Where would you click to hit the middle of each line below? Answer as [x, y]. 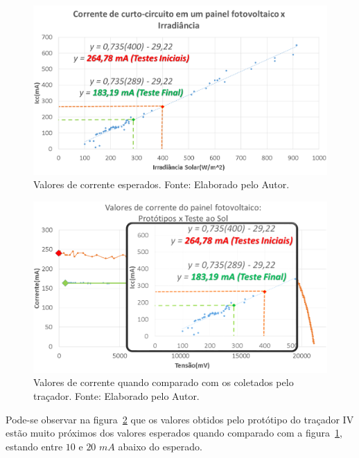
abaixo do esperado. [160, 446]
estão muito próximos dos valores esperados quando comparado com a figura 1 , [174, 433]
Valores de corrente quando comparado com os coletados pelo [164, 382]
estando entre [34, 446]
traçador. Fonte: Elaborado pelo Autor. [116, 395]
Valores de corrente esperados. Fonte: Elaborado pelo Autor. [161, 184]
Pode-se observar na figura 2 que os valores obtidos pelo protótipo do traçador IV [180, 419]
